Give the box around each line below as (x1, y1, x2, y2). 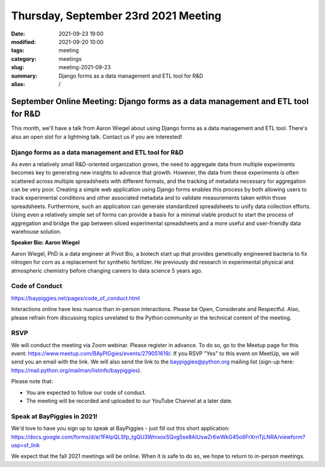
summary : (11, 72, 38, 79)
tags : (11, 47, 25, 54)
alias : (11, 80, 25, 87)
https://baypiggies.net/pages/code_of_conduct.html (11, 294, 140, 302)
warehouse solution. (11, 228, 62, 235)
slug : (11, 64, 24, 71)
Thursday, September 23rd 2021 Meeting (11, 9, 222, 22)
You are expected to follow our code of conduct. (26, 389, 147, 396)
